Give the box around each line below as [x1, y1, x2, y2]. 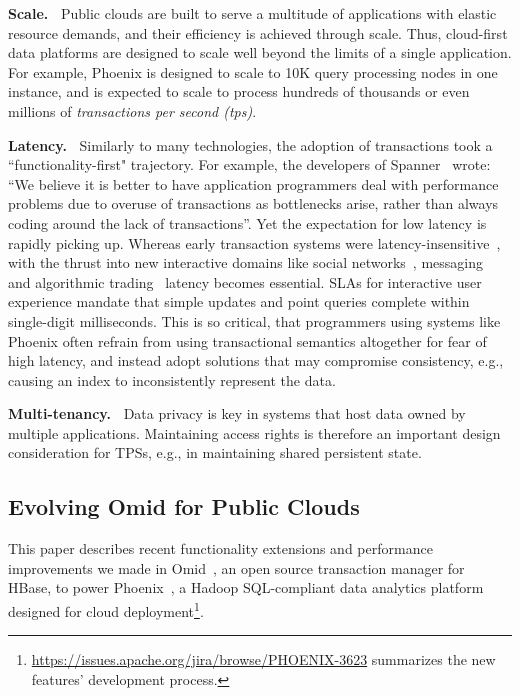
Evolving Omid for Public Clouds [8, 491, 360, 522]
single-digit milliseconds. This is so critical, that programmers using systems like [8, 310, 501, 331]
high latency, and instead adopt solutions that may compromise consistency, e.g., [8, 350, 504, 371]
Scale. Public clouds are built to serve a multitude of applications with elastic [8, 3, 497, 23]
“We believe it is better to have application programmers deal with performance [8, 173, 499, 194]
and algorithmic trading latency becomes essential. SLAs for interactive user [8, 271, 482, 292]
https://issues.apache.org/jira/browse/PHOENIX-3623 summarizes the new [31, 649, 496, 670]
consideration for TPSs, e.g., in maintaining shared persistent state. [8, 442, 422, 463]
